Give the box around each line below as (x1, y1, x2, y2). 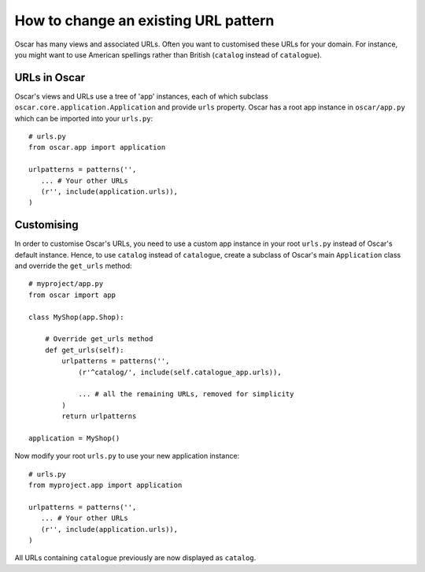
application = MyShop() (28, 433, 120, 443)
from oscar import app (28, 290, 116, 299)
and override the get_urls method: (14, 261, 133, 271)
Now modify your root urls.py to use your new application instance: (14, 451, 240, 461)
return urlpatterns (61, 412, 137, 421)
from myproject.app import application (28, 481, 183, 490)
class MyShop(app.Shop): (28, 312, 124, 321)
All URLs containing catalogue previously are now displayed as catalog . (14, 553, 257, 563)
